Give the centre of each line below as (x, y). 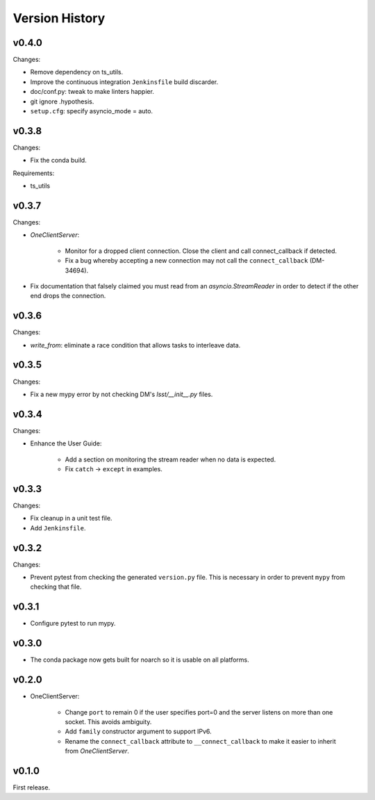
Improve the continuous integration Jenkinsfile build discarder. (124, 82)
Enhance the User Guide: (66, 443)
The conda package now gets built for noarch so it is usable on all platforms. (140, 660)
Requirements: (34, 173)
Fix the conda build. (58, 161)
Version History (59, 18)
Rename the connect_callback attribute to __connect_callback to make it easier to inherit (200, 741)
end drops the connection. (68, 296)
